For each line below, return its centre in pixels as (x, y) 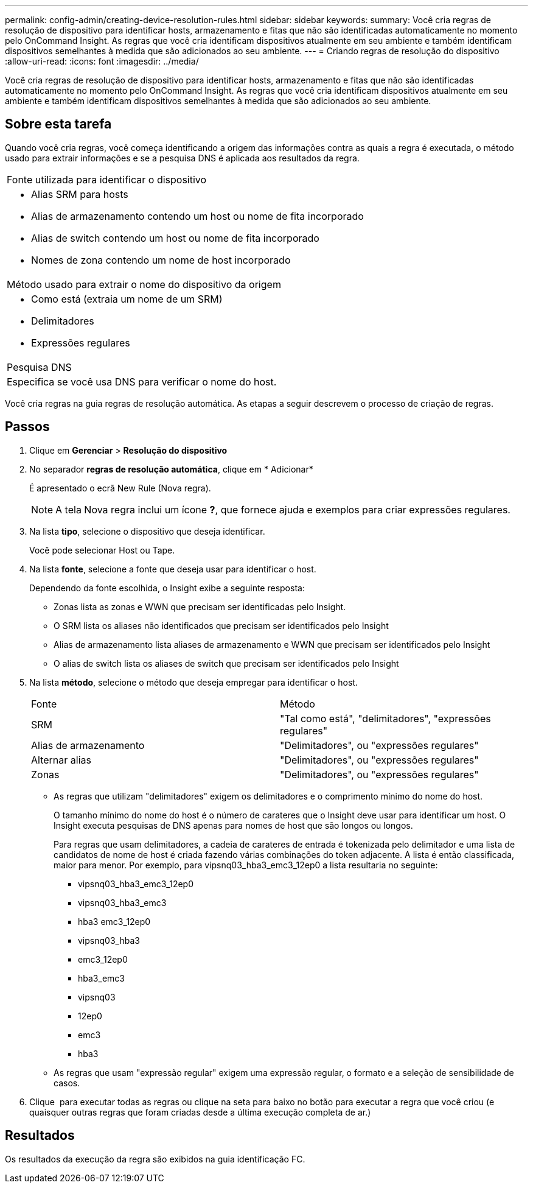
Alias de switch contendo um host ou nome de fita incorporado (175, 238)
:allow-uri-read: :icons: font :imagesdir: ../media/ (102, 61)
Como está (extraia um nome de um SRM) (127, 299)
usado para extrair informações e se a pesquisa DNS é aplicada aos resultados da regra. (182, 158)
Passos (27, 427)
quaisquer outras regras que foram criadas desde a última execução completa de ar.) (200, 1112)
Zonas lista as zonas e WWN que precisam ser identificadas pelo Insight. (200, 606)
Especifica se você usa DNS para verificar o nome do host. (142, 381)
